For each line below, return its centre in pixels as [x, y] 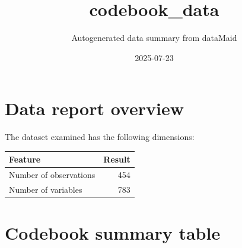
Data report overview [94, 108]
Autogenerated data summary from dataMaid [154, 38]
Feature [25, 159]
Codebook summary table [113, 233]
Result [117, 159]
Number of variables [46, 190]
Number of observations [52, 175]
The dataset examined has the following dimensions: [100, 137]
